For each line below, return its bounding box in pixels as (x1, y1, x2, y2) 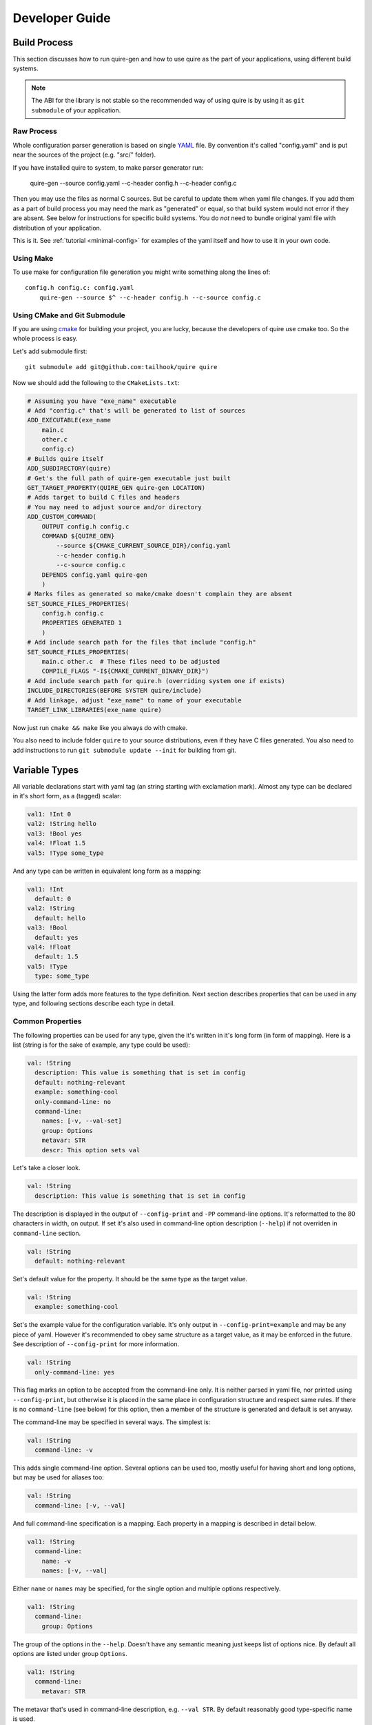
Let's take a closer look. (12, 1163, 81, 1172)
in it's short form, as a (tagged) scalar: (12, 792, 122, 800)
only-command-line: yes (34, 1368, 115, 1376)
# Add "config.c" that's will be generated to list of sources (27, 406, 246, 414)
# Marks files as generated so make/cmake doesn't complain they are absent (27, 590, 293, 598)
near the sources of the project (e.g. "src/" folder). (12, 150, 156, 159)
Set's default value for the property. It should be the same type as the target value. (12, 1274, 248, 1283)
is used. (12, 1715, 36, 1723)
